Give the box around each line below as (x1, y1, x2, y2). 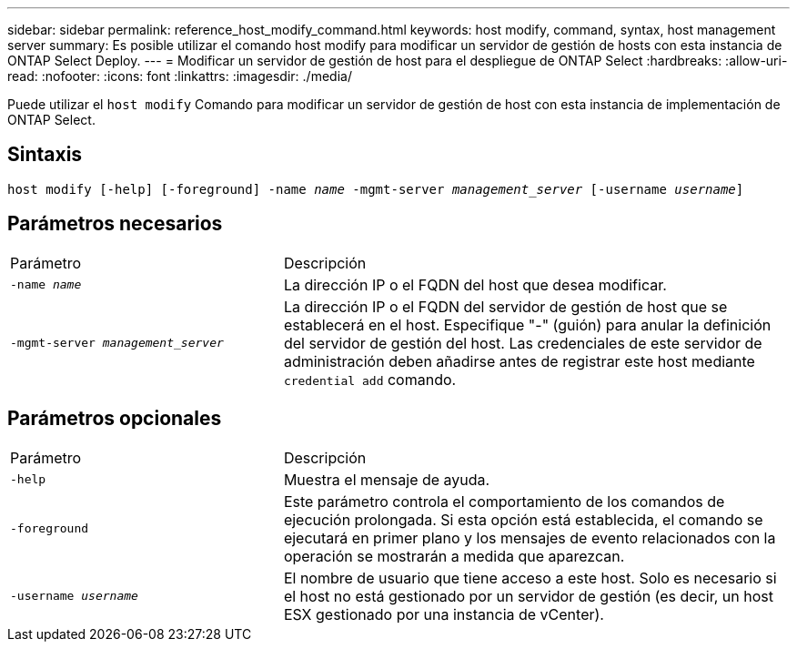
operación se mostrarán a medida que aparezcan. (283, 546, 625, 565)
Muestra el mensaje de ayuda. (283, 470, 490, 489)
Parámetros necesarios (7, 212, 223, 236)
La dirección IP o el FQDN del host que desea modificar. (283, 275, 667, 294)
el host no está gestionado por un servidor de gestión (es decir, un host (283, 586, 773, 605)
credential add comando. (283, 370, 457, 389)
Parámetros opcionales (7, 407, 222, 431)
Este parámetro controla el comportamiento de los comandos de (283, 492, 725, 511)
